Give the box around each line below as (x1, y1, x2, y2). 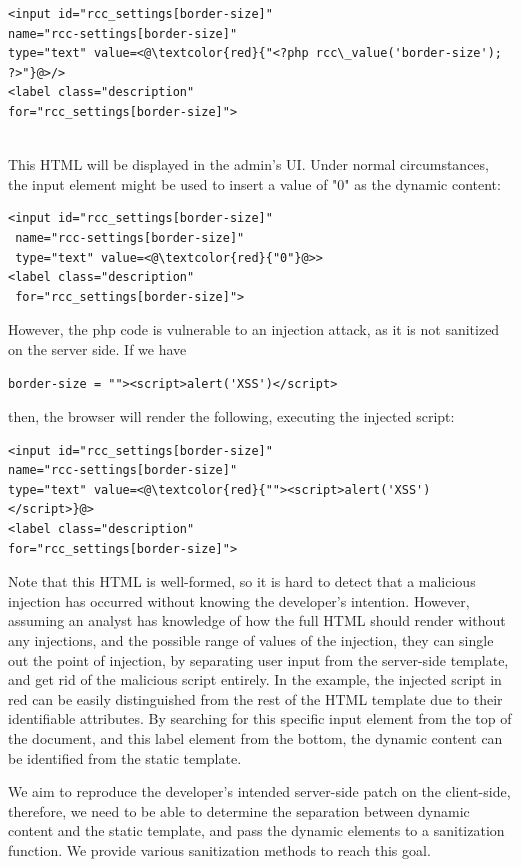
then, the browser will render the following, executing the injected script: (8, 406, 455, 427)
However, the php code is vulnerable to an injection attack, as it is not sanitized (8, 319, 500, 340)
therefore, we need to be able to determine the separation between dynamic (8, 800, 470, 821)
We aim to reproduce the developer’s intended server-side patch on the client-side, (8, 781, 511, 802)
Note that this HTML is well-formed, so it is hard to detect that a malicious (8, 571, 476, 592)
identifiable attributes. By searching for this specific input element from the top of (8, 708, 512, 729)
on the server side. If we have (8, 338, 187, 359)
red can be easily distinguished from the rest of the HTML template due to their (8, 688, 503, 709)
